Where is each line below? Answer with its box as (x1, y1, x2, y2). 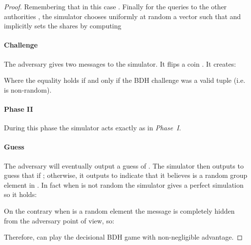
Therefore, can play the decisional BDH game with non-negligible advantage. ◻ (4, 232, 243, 242)
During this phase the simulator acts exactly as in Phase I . (4, 122, 181, 133)
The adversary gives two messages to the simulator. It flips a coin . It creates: (4, 58, 236, 69)
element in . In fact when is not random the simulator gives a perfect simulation (4, 179, 244, 190)
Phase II (4, 103, 33, 114)
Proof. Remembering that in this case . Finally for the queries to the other (4, 1, 227, 11)
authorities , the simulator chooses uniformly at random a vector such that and (4, 11, 241, 21)
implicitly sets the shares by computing (4, 21, 122, 31)
